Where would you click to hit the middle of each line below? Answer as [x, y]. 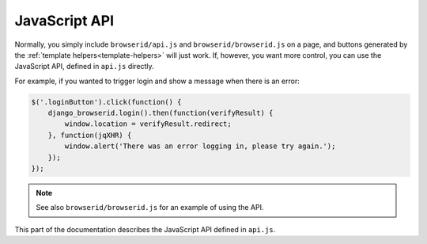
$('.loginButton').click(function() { [106, 102]
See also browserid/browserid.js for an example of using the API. [150, 208]
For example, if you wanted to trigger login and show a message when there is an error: [157, 81]
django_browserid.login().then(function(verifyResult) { [161, 113]
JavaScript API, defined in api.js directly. [84, 67]
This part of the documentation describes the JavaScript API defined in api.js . [145, 229]
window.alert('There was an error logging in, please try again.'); [200, 146]
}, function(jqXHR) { [90, 135]
